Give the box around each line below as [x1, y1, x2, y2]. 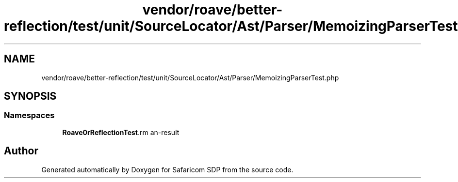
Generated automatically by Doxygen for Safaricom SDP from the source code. [41, 165, 294, 174]
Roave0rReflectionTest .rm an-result [62, 128, 180, 136]
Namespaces [4, 110, 55, 121]
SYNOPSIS [4, 90, 57, 103]
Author [4, 145, 38, 157]
